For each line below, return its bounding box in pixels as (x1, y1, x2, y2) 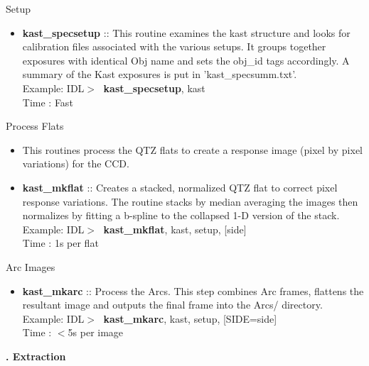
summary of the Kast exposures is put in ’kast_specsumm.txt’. (22, 67, 297, 82)
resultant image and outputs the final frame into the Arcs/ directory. (22, 297, 323, 312)
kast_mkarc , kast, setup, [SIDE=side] (103, 311, 277, 326)
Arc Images (6, 259, 55, 274)
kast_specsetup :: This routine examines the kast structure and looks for (22, 25, 351, 40)
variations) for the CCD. (22, 156, 129, 171)
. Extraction (6, 348, 66, 363)
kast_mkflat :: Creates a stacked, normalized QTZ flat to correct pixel (22, 179, 338, 194)
